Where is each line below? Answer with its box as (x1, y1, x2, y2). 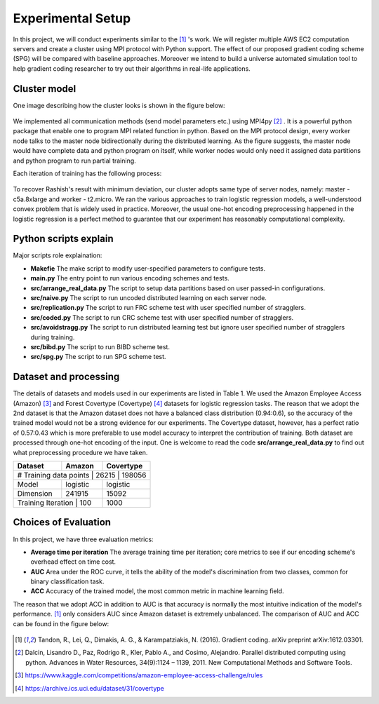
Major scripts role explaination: (13, 251, 102, 259)
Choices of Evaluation (13, 516, 112, 529)
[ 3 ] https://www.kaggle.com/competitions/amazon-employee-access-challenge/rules (15, 671, 263, 679)
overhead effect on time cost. (30, 557, 116, 566)
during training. (30, 333, 75, 341)
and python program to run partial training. (13, 156, 136, 165)
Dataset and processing (13, 371, 120, 383)
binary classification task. (30, 577, 105, 585)
